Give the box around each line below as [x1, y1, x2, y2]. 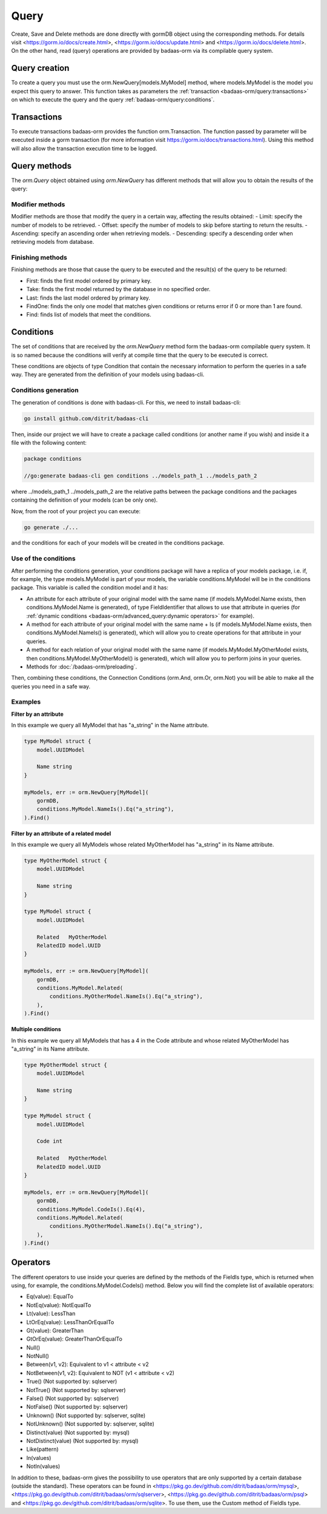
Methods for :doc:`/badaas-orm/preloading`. [26, 663, 137, 670]
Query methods [11, 161, 72, 171]
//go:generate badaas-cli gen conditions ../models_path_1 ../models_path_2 [24, 472, 257, 479]
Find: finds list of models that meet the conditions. [26, 311, 151, 318]
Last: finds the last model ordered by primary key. [26, 294, 151, 301]
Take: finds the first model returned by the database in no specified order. [26, 286, 211, 293]
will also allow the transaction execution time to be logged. [11, 144, 157, 152]
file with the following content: [11, 439, 87, 446]
